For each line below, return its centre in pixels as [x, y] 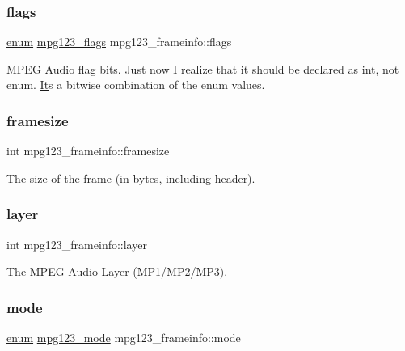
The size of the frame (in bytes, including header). [131, 178]
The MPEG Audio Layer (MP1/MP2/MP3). [117, 271]
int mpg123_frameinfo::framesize [88, 151]
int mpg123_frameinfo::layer [77, 244]
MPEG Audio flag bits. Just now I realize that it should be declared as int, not [203, 68]
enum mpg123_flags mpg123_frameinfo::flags [119, 42]
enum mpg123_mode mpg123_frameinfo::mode [124, 338]
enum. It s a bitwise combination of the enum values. [136, 85]
